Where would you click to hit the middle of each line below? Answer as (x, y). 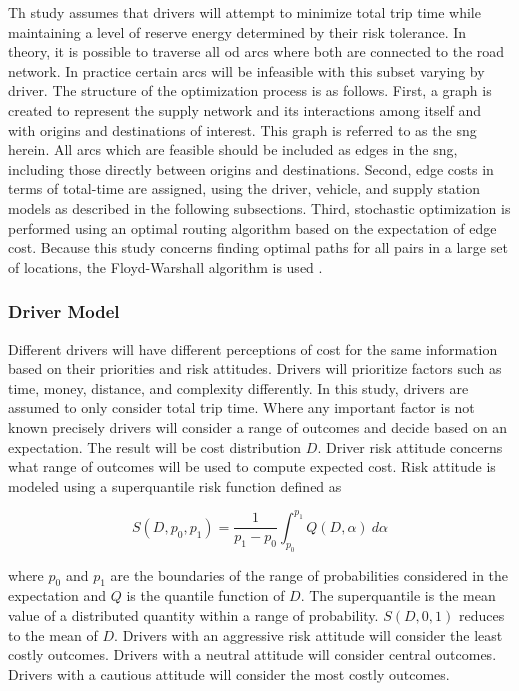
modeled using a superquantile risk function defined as (175, 485)
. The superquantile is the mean (398, 595)
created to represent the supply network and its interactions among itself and (245, 109)
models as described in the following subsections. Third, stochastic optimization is (259, 207)
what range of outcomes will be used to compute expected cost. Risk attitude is (252, 466)
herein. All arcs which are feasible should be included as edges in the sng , (233, 149)
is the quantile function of (205, 595)
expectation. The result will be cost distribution (155, 446)
